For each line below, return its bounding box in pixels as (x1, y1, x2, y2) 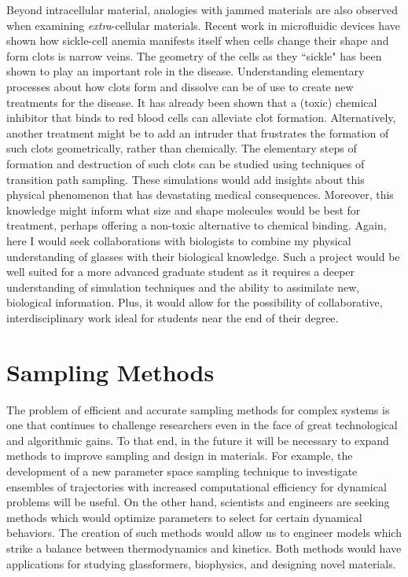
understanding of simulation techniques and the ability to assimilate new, (6, 278, 360, 295)
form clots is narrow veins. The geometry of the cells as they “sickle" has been (6, 47, 382, 64)
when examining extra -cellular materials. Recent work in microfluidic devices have (6, 17, 400, 33)
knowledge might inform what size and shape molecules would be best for (6, 201, 361, 218)
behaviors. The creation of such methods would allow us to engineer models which (6, 524, 402, 541)
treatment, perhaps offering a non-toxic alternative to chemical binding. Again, (6, 217, 387, 233)
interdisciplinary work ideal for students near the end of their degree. (6, 309, 339, 325)
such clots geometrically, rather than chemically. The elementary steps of (6, 140, 357, 156)
